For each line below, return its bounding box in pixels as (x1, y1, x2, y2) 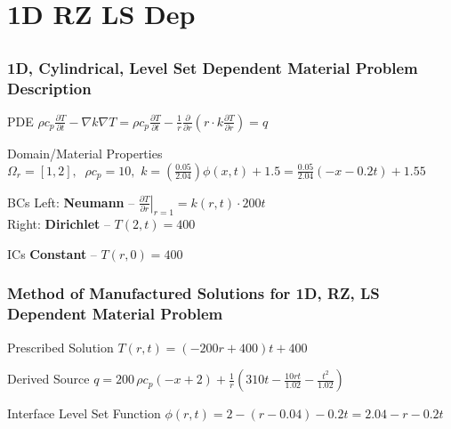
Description (7, 77, 92, 99)
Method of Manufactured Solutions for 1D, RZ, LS (7, 282, 380, 304)
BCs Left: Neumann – (7, 192, 135, 211)
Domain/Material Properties (7, 143, 163, 162)
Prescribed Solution (7, 337, 114, 356)
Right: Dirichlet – (7, 214, 110, 233)
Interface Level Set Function (7, 404, 161, 423)
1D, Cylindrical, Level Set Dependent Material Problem (7, 56, 418, 78)
